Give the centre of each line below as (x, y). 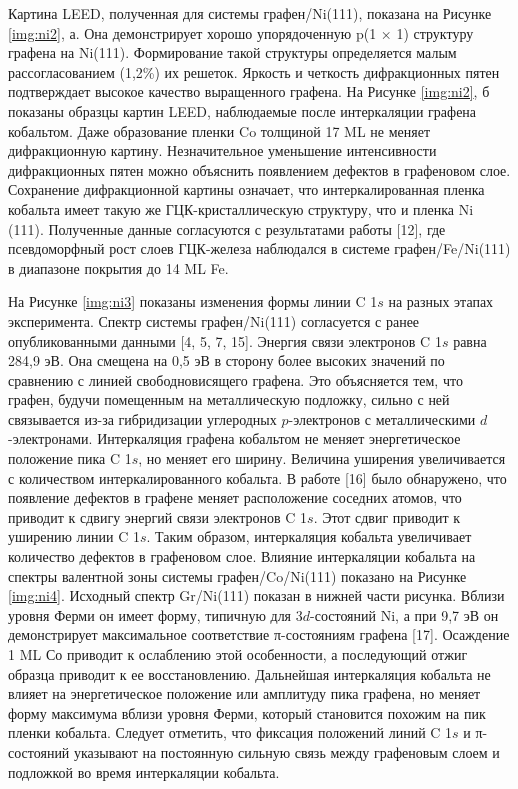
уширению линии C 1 (74, 536)
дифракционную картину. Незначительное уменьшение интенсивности (222, 150)
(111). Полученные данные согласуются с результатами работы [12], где (227, 228)
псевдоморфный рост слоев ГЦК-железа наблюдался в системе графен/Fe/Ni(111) (259, 248)
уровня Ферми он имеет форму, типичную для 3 (155, 614)
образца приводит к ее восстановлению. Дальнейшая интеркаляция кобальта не (249, 673)
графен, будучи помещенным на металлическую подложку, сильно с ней (229, 399)
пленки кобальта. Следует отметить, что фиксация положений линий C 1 (230, 732)
